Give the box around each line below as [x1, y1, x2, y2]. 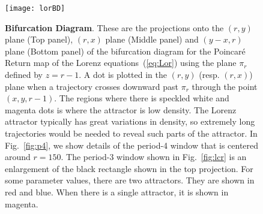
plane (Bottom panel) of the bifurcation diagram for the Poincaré [5, 44, 246, 57]
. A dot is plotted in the [79, 68, 168, 81]
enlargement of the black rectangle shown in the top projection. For [5, 162, 253, 174]
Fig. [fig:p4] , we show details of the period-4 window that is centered [5, 138, 259, 151]
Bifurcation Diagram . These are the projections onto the [5, 21, 224, 34]
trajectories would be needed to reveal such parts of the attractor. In [5, 127, 258, 139]
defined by [5, 68, 43, 81]
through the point [192, 80, 258, 92]
